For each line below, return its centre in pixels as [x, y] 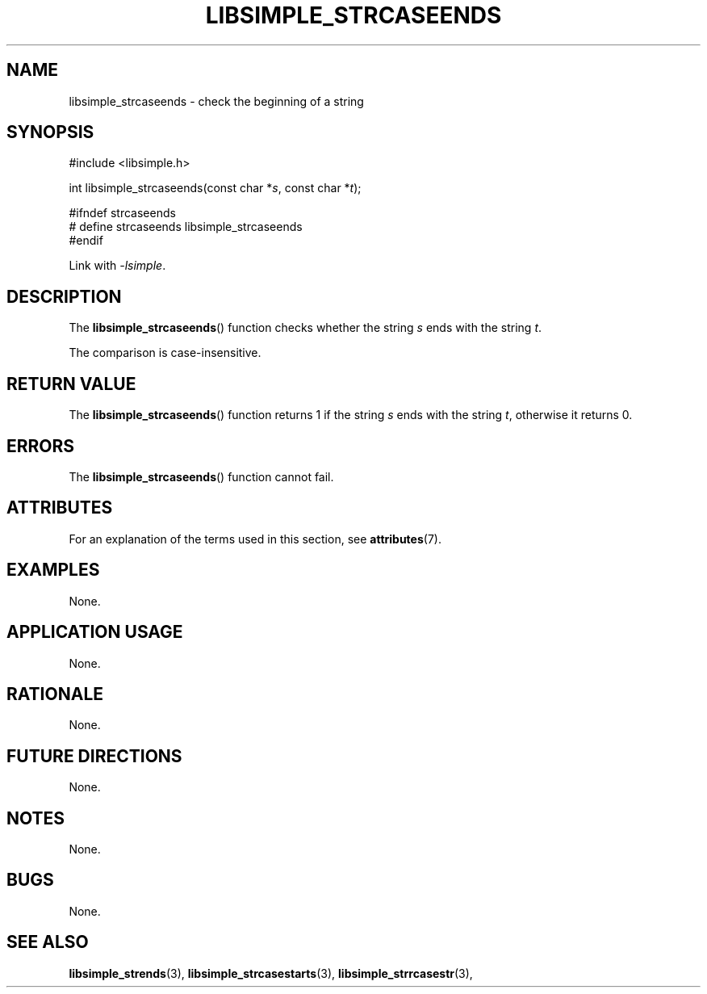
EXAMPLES [53, 570]
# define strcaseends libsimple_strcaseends [186, 227]
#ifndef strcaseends [122, 213]
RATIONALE [55, 694]
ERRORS [41, 446]
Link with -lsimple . [117, 266]
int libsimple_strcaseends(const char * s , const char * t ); [215, 188]
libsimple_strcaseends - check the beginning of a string [216, 101]
